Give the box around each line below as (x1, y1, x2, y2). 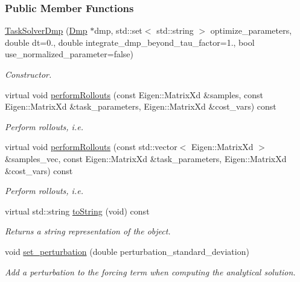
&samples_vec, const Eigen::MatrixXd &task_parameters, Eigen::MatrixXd (5, 152, 287, 164)
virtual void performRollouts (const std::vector (5, 140, 177, 153)
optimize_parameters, (210, 24, 292, 37)
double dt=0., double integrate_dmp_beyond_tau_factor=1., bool (5, 36, 255, 48)
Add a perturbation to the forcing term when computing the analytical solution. (5, 265, 296, 278)
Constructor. (5, 68, 52, 80)
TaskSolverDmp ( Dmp (5, 24, 88, 37)
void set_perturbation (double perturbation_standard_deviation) (5, 245, 249, 257)
